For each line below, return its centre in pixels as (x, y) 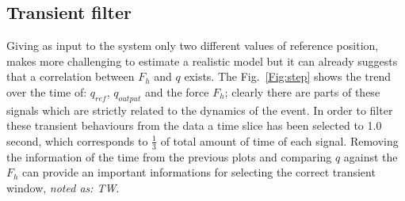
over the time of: (47, 91)
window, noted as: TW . (63, 187)
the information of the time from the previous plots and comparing (169, 156)
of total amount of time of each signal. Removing (279, 140)
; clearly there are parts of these (302, 91)
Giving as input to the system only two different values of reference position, (193, 46)
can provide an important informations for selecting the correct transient (199, 172)
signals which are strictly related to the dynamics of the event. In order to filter (200, 110)
